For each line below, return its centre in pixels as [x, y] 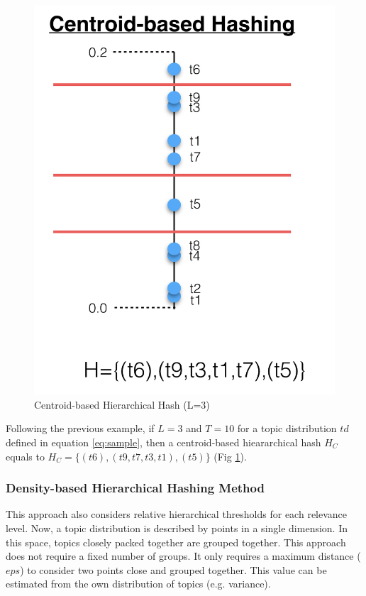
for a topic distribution [287, 428]
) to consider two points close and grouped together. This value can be [173, 569]
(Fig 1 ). [230, 456]
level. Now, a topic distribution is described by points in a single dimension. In [177, 528]
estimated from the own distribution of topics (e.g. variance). [138, 584]
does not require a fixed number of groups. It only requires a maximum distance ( [183, 556]
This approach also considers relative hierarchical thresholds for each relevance [177, 514]
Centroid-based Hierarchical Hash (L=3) [122, 404]
